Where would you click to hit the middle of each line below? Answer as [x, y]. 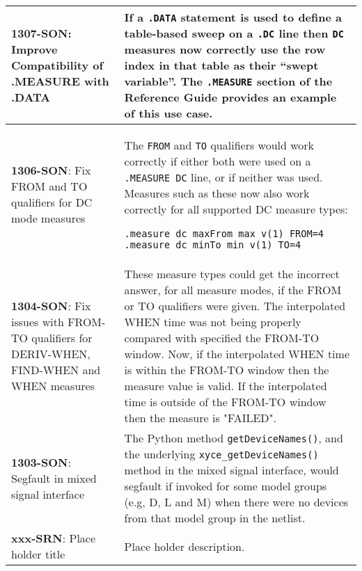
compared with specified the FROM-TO [222, 338]
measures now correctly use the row [225, 49]
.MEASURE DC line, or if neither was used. [223, 177]
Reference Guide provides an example [230, 97]
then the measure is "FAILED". [200, 418]
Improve [34, 49]
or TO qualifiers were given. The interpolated [235, 306]
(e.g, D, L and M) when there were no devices [236, 502]
